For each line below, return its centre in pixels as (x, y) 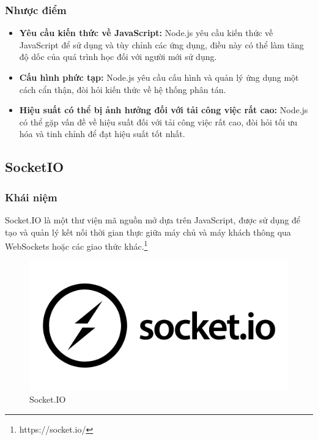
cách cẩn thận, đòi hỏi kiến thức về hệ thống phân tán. (123, 89)
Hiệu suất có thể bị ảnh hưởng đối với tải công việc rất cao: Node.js (164, 110)
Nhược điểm (36, 9)
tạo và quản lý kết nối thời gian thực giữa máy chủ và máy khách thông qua (148, 232)
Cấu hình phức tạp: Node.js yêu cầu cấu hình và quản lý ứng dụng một (159, 77)
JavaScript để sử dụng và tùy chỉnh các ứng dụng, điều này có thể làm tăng (161, 44)
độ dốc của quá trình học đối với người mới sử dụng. (118, 57)
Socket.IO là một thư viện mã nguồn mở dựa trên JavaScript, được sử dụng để (153, 219)
